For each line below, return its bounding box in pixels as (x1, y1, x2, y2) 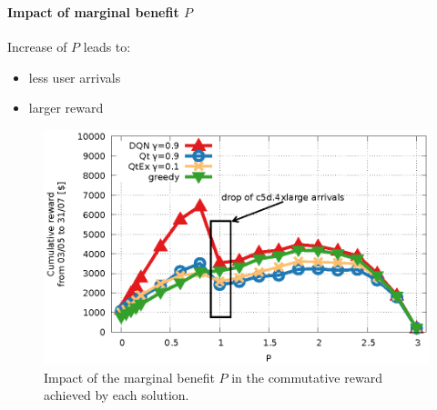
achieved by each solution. (44, 385, 189, 405)
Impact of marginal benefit (7, 2, 179, 21)
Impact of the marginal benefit (44, 367, 215, 386)
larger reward (28, 98, 104, 117)
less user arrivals (28, 67, 121, 86)
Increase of (7, 37, 67, 56)
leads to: (83, 37, 131, 56)
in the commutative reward (231, 367, 382, 386)
